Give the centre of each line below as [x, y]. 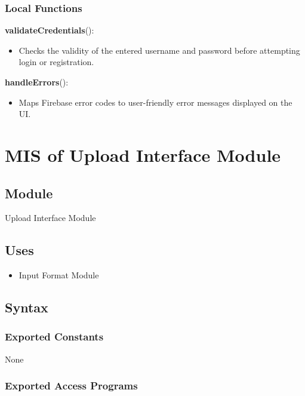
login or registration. [56, 62]
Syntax [27, 307]
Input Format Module [59, 275]
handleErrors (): [37, 82]
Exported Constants [54, 337]
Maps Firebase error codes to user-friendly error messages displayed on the [155, 102]
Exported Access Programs [71, 386]
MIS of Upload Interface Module [143, 154]
